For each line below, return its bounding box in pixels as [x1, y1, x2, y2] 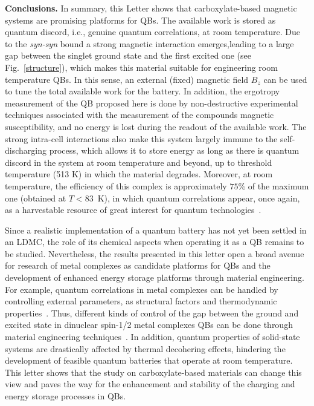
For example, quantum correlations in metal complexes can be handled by [5, 283, 278, 295]
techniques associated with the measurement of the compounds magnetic [5, 108, 274, 121]
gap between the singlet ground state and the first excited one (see [5, 49, 251, 62]
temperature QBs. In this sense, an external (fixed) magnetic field [5, 73, 249, 85]
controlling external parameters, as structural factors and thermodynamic [5, 295, 277, 307]
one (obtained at [5, 191, 66, 204]
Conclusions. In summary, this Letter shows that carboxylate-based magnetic [5, 2, 297, 14]
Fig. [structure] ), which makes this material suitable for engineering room [5, 61, 278, 73]
